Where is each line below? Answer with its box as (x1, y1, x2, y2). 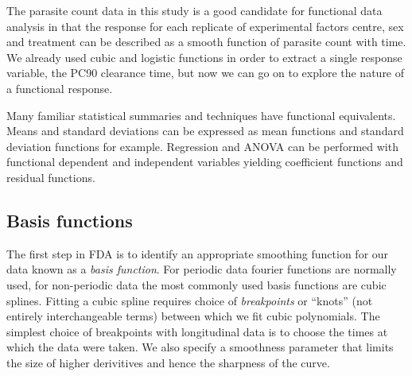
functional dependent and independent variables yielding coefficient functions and (6, 153, 403, 170)
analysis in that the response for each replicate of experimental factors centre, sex (6, 17, 404, 34)
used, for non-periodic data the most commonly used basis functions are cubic (6, 276, 387, 293)
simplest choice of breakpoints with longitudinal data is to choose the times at (6, 323, 388, 339)
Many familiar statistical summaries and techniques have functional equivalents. (6, 107, 396, 123)
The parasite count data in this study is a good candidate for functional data (6, 2, 383, 18)
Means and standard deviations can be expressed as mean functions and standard (6, 122, 404, 139)
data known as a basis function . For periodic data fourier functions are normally (6, 261, 397, 277)
